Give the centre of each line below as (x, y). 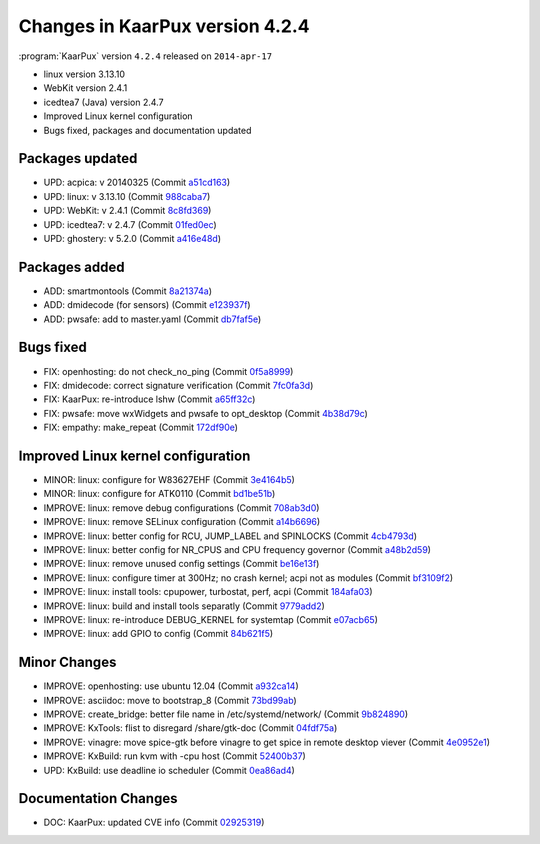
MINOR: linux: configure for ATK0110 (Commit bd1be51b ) (159, 494)
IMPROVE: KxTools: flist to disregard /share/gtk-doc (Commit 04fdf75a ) (190, 728)
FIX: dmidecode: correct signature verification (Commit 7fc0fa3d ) (178, 385)
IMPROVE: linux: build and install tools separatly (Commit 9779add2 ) (184, 606)
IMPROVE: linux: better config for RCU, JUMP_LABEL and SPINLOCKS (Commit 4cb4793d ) (230, 536)
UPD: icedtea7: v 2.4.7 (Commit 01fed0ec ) (130, 224)
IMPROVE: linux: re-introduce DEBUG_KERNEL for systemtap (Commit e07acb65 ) (211, 619)
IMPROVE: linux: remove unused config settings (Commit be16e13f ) (181, 564)
